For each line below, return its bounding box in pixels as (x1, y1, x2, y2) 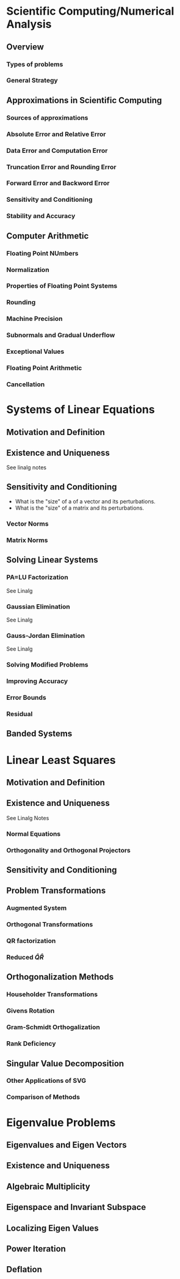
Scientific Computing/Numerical (6, 4, 175, 18)
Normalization (6, 265, 50, 274)
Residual (6, 709, 33, 718)
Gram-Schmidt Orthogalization (6, 1023, 101, 1032)
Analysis (6, 17, 52, 31)
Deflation (6, 1264, 43, 1275)
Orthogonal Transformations (6, 920, 93, 929)
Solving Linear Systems (6, 555, 99, 565)
